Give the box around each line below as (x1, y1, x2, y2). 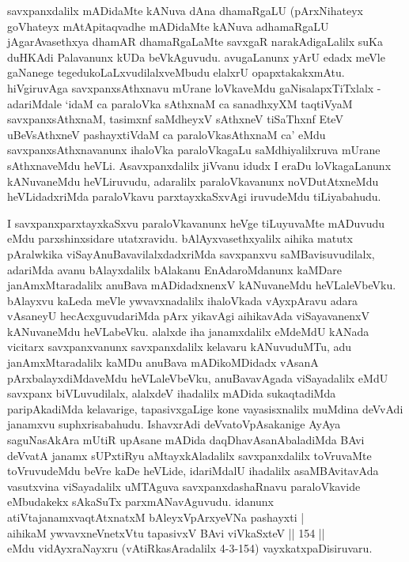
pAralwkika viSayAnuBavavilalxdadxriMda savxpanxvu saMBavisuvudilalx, (7, 245, 375, 262)
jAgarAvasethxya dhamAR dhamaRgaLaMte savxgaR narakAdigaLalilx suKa (7, 33, 383, 50)
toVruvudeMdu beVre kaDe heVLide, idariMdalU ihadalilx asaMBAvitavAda (7, 462, 379, 479)
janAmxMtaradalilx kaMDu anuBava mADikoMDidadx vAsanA (7, 354, 319, 371)
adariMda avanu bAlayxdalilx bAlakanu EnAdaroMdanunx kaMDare (7, 261, 342, 277)
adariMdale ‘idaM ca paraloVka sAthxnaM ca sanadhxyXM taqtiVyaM (7, 95, 353, 111)
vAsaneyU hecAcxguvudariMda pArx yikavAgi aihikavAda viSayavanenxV (7, 307, 369, 324)
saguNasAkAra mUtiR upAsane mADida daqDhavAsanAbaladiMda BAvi (7, 432, 365, 448)
